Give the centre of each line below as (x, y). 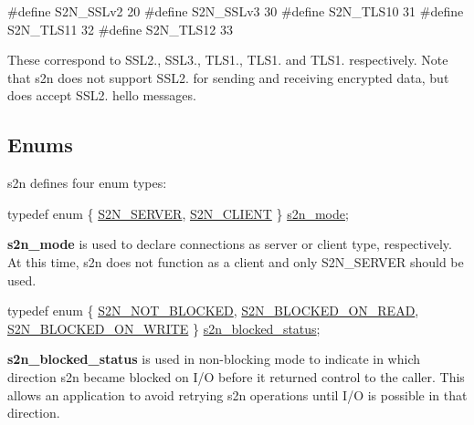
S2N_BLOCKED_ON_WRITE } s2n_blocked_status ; (164, 328)
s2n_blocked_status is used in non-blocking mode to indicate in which (214, 359)
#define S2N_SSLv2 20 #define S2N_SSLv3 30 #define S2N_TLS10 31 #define (236, 11)
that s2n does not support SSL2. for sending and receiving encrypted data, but (228, 77)
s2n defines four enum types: (87, 183)
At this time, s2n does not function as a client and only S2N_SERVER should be (236, 261)
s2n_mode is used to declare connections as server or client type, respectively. (230, 244)
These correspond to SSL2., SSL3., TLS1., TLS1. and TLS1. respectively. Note (228, 60)
